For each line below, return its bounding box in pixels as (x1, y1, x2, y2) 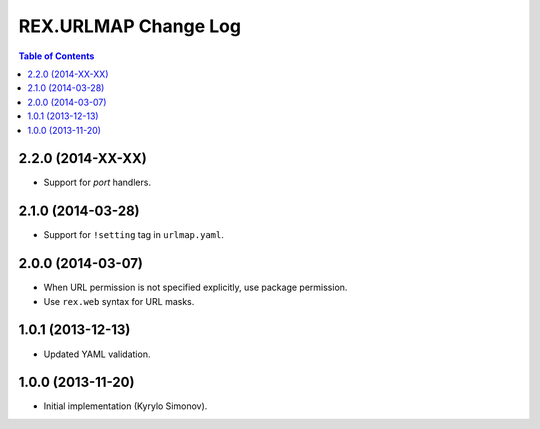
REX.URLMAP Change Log (18, 15, 242, 37)
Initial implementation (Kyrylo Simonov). (43, 400, 208, 412)
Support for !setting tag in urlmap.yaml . (43, 229, 224, 241)
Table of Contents (18, 50, 95, 62)
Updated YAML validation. (43, 348, 151, 360)
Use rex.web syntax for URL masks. (43, 295, 195, 307)
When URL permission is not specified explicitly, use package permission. (43, 281, 348, 294)
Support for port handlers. (43, 176, 152, 189)
